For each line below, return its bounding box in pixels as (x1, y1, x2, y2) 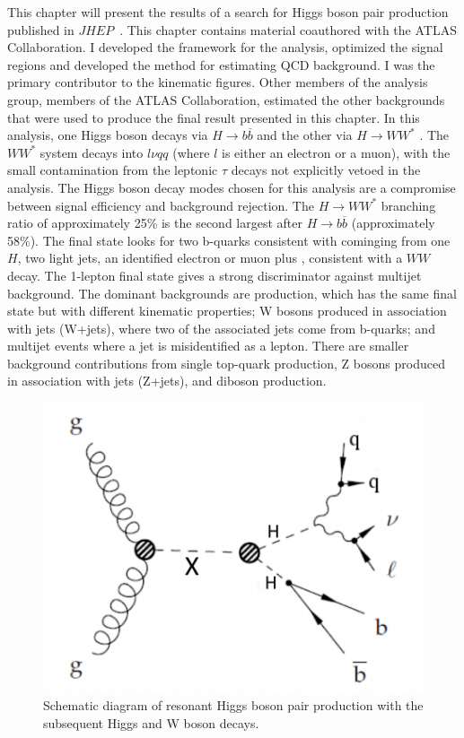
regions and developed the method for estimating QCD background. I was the (7, 55, 435, 74)
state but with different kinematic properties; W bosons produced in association (7, 301, 447, 320)
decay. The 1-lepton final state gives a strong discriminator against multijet (7, 265, 422, 284)
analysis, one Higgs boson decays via (7, 126, 208, 144)
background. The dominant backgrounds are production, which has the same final (7, 283, 457, 302)
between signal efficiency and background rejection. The (7, 195, 314, 214)
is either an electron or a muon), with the (222, 143, 451, 161)
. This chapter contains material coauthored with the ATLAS (119, 20, 457, 39)
